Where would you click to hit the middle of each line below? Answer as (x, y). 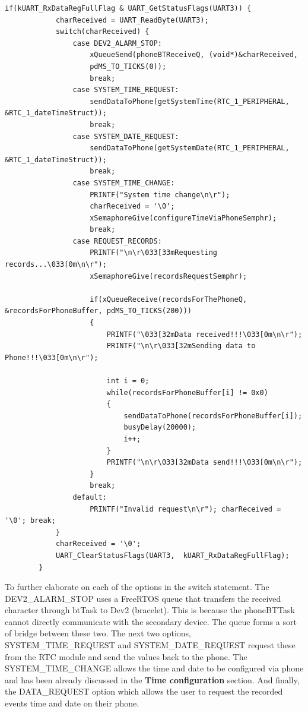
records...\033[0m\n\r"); (56, 265)
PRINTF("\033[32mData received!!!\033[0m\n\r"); (204, 334)
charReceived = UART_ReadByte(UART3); (132, 20)
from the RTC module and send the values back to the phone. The (126, 656)
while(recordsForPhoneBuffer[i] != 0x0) (187, 392)
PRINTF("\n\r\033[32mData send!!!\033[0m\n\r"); (204, 463)
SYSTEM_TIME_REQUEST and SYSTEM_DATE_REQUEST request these (150, 645)
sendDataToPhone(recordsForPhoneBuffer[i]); (213, 416)
